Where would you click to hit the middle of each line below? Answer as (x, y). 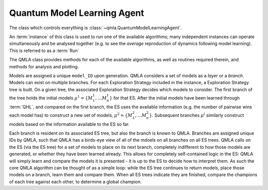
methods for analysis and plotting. (44, 66)
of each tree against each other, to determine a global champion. (75, 182)
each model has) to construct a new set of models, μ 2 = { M (71, 115)
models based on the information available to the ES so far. (69, 124)
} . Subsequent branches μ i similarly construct (197, 115)
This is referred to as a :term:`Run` (44, 50)
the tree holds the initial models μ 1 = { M (51, 98)
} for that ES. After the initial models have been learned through (175, 98)
